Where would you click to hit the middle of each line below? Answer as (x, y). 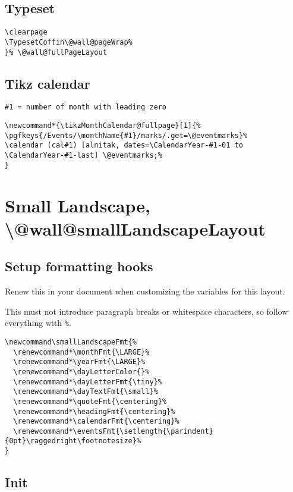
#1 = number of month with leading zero (86, 107)
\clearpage (26, 32)
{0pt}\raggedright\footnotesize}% (73, 441)
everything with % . (38, 323)
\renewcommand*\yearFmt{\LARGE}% (79, 362)
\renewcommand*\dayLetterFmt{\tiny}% (88, 382)
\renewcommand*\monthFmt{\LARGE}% (81, 352)
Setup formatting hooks (79, 266)
